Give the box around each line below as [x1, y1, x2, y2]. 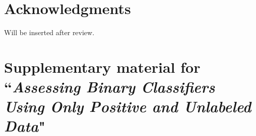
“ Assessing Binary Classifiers [4, 76, 215, 97]
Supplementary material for [4, 56, 201, 77]
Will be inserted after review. [4, 27, 95, 38]
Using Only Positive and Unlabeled [4, 96, 251, 117]
